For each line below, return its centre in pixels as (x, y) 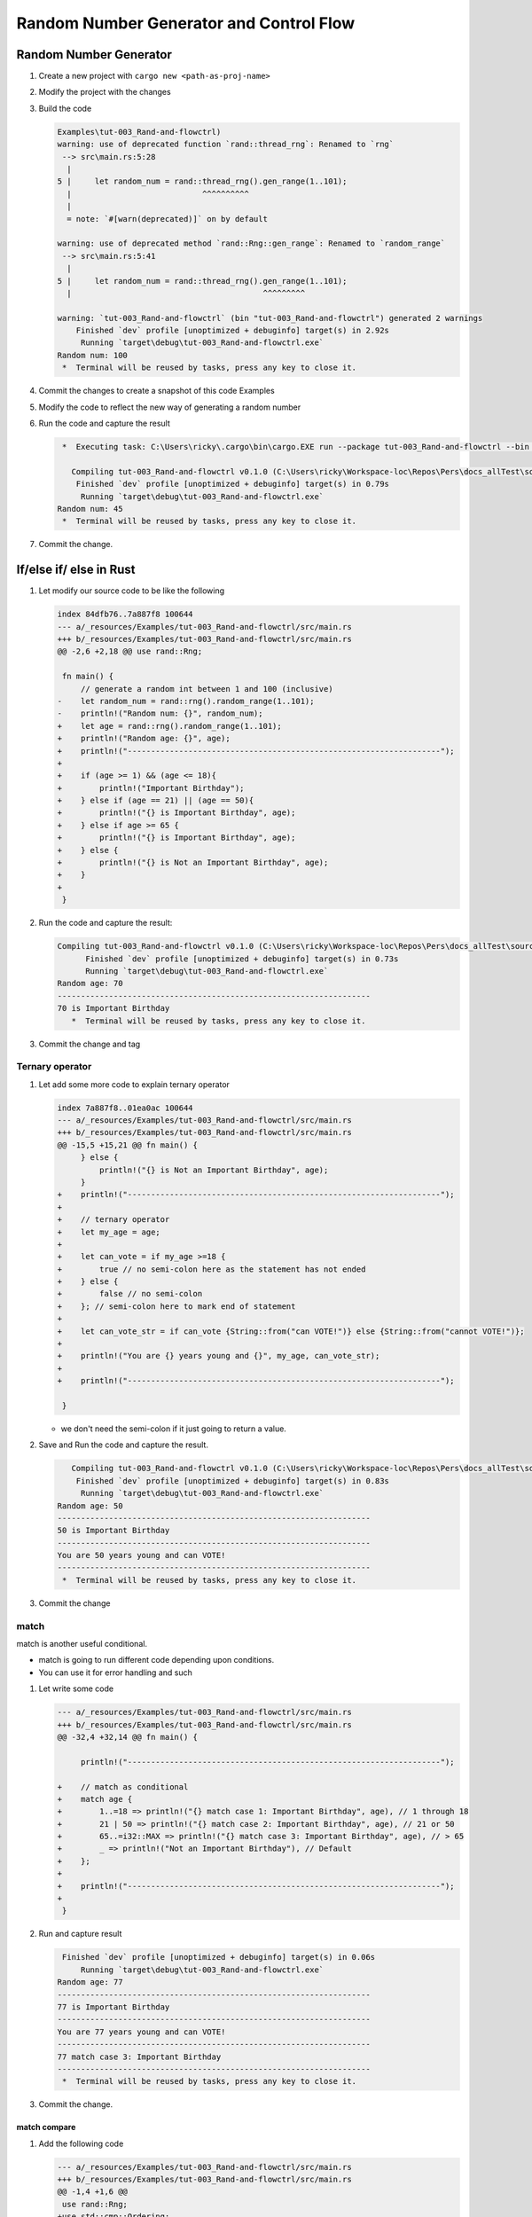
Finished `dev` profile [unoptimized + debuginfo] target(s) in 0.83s (233, 1481)
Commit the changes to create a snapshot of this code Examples (156, 391)
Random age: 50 (90, 1506)
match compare (46, 2127)
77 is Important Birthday (113, 2007)
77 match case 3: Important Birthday (139, 2056)
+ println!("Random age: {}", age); (144, 739)
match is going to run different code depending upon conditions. (156, 1660)
